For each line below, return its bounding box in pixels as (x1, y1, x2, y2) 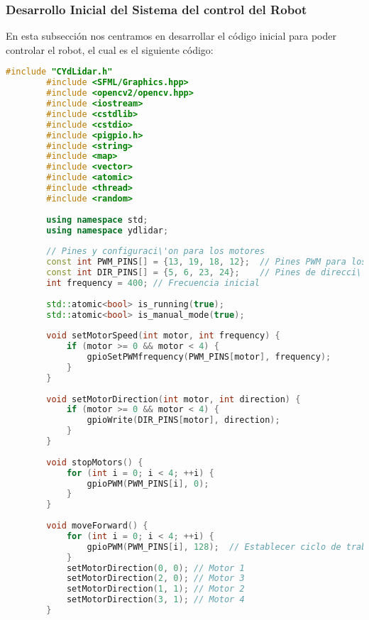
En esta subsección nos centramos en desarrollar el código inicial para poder (6, 28, 336, 43)
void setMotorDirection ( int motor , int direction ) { (46, 394, 301, 404)
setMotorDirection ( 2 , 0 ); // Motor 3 (66, 573, 245, 584)
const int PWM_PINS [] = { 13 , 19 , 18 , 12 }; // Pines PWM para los (46, 257, 367, 267)
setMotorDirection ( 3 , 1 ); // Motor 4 (66, 594, 245, 605)
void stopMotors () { (46, 457, 143, 467)
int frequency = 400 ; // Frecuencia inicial (46, 277, 260, 288)
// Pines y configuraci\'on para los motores (46, 246, 265, 257)
